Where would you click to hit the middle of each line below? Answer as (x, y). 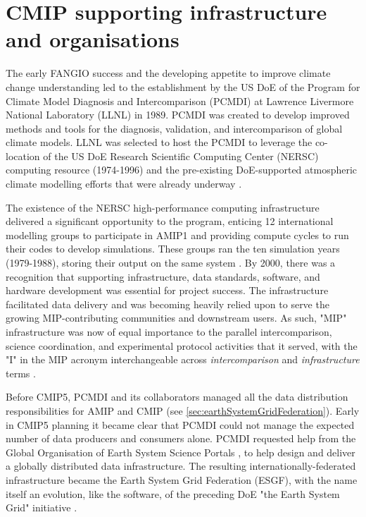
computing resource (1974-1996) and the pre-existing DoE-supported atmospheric (182, 170)
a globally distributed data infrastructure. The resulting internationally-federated (181, 466)
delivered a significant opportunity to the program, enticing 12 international (170, 221)
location (23, 156)
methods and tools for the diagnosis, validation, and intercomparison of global (174, 128)
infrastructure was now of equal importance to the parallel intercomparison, (169, 332)
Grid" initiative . (42, 507)
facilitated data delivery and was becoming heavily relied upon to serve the (168, 304)
